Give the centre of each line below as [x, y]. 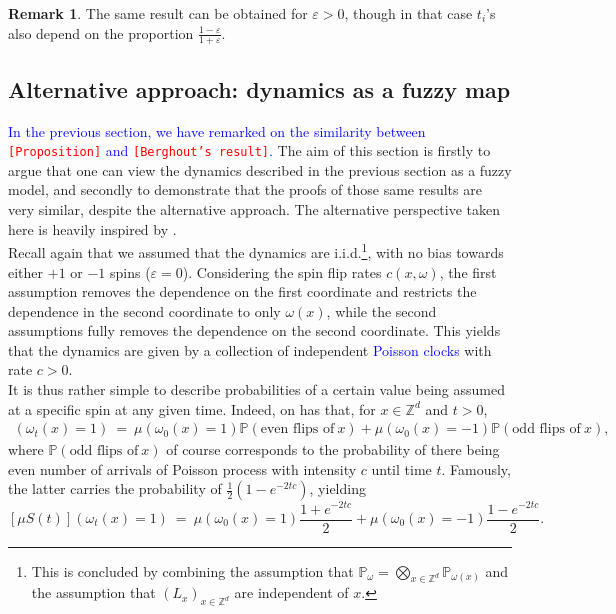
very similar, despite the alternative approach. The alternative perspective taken [254, 209]
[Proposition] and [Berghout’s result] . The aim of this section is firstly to [249, 150]
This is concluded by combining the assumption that [192, 570]
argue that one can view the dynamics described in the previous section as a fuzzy [260, 169]
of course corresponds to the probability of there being [333, 449]
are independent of [291, 592]
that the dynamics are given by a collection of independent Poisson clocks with [250, 349]
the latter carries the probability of [115, 488]
